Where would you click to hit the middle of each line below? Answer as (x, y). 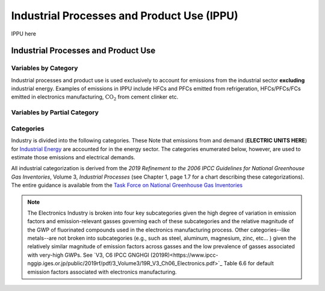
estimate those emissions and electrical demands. (73, 157)
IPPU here (23, 34)
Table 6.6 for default (249, 263)
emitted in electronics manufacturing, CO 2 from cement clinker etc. (95, 98)
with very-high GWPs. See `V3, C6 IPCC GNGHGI (88, 255)
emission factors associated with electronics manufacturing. (102, 272)
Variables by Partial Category (55, 112)
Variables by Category (45, 68)
